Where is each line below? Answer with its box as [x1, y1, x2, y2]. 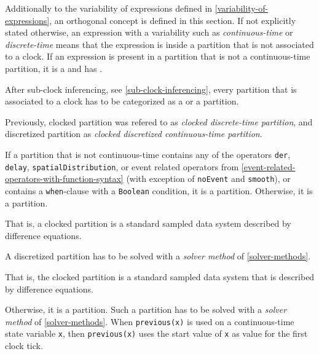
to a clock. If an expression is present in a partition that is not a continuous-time [5, 50, 310, 63]
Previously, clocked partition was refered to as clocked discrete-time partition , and [5, 115, 313, 128]
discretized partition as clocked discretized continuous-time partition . [5, 127, 262, 140]
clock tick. [5, 339, 43, 352]
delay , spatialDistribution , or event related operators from [5, 160, 239, 173]
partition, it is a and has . [5, 61, 103, 74]
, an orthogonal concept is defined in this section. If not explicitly [49, 14, 296, 26]
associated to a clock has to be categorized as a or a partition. [5, 95, 239, 108]
